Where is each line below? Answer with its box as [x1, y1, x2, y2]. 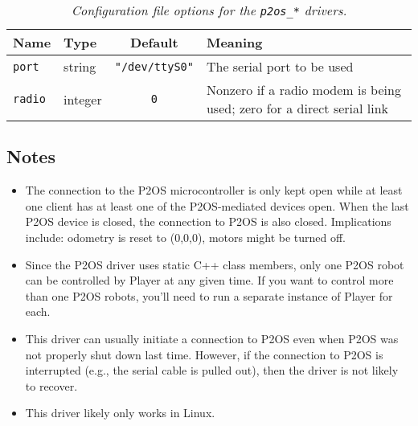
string [64, 57, 96, 76]
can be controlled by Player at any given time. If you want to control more [25, 272, 394, 289]
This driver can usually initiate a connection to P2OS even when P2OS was [25, 330, 399, 346]
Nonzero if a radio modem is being [206, 80, 401, 99]
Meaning [206, 33, 263, 51]
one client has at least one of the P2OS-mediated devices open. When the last [25, 197, 409, 214]
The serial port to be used [206, 57, 354, 76]
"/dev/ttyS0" [114, 59, 194, 73]
